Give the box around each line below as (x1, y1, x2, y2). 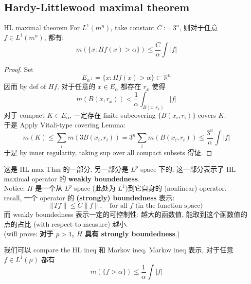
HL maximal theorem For (4, 22, 80, 33)
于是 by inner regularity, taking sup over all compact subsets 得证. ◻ (4, 147, 212, 158)
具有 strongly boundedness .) (85, 228, 180, 238)
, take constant (110, 22, 155, 33)
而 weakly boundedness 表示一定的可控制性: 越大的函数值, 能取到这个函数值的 (4, 209, 248, 219)
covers (198, 109, 216, 120)
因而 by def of (4, 81, 46, 91)
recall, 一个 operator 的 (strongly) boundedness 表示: (4, 192, 175, 202)
